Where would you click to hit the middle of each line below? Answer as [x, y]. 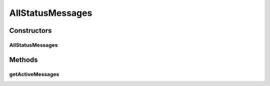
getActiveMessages [34, 74]
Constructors [30, 31]
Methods [23, 60]
